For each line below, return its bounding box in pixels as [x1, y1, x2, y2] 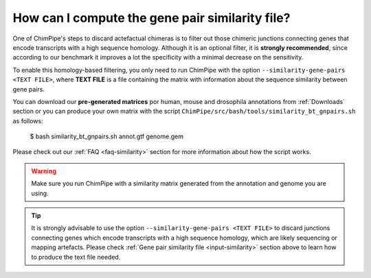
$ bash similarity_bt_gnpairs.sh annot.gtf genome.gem [30, 132, 183, 140]
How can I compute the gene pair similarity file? [12, 10, 291, 25]
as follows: [12, 116, 44, 125]
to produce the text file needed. [31, 253, 121, 261]
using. [31, 189, 49, 197]
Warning [31, 166, 56, 175]
